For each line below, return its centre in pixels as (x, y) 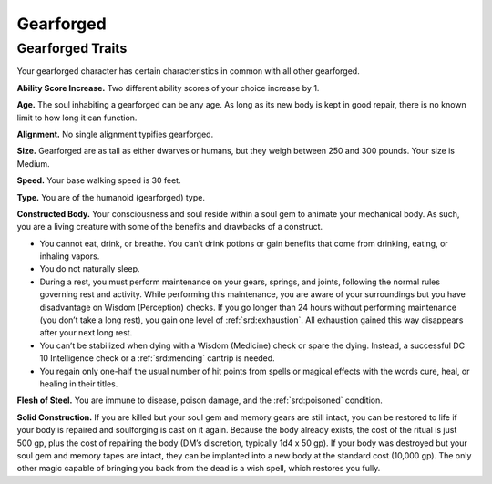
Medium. (33, 163)
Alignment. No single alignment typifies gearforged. (115, 134)
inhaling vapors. (70, 256)
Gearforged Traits (72, 48)
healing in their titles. (79, 384)
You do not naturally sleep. (90, 269)
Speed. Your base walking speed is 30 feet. (99, 180)
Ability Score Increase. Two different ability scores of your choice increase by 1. (168, 88)
